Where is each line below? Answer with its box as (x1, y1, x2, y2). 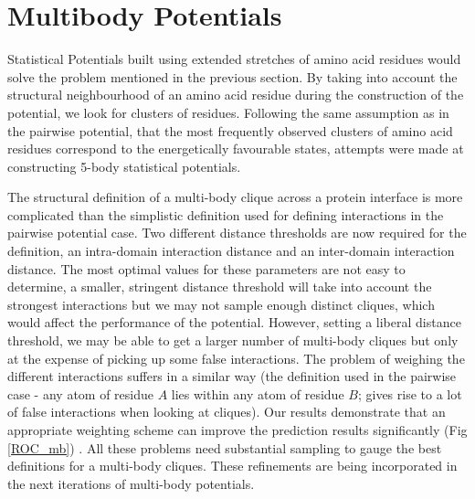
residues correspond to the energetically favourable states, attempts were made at (7, 139, 464, 158)
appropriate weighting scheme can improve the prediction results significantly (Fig (7, 420, 468, 439)
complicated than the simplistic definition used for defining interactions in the (7, 205, 444, 224)
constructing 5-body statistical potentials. (7, 156, 241, 175)
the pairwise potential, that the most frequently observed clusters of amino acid (7, 121, 453, 140)
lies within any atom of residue (171, 384, 344, 403)
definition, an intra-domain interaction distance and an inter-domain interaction (7, 241, 455, 260)
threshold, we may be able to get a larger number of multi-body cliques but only (7, 331, 459, 350)
